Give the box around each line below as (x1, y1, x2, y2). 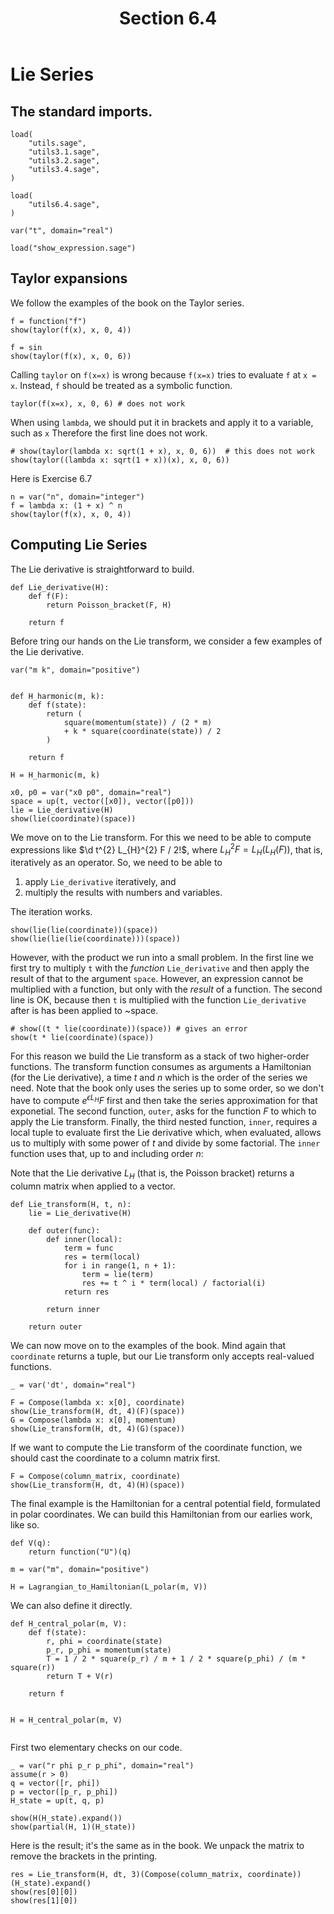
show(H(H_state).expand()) (10, 1813, 123, 1823)
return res (63, 1287, 110, 1297)
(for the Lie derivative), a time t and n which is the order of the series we (10, 1072, 308, 1084)
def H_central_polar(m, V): (10, 1618, 128, 1629)
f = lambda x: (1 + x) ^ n (10, 500, 123, 511)
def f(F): (28, 591, 70, 601)
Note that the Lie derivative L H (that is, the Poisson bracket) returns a (10, 1167, 295, 1181)
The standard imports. (10, 103, 153, 120)
